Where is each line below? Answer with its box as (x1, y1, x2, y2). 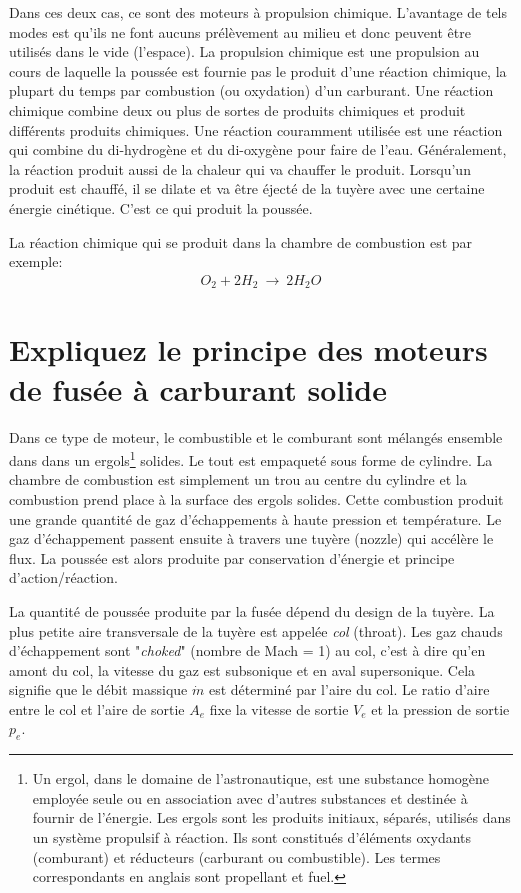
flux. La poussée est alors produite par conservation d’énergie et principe (9, 547, 455, 568)
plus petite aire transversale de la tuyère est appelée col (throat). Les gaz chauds (9, 620, 503, 641)
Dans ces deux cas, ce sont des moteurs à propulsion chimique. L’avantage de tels (9, 2, 508, 22)
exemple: (9, 251, 63, 272)
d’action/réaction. (9, 567, 118, 588)
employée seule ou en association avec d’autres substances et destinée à (32, 787, 468, 808)
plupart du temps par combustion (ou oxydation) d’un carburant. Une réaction (9, 80, 494, 101)
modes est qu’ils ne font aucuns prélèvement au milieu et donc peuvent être (9, 21, 471, 42)
